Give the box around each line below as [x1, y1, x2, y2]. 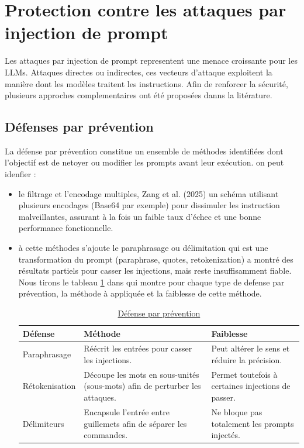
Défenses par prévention [5, 118, 154, 136]
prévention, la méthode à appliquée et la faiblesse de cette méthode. [18, 287, 262, 299]
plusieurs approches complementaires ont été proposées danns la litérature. [5, 89, 272, 101]
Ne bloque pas [211, 405, 262, 418]
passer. [211, 391, 236, 404]
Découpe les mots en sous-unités [84, 368, 199, 380]
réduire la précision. [211, 354, 282, 366]
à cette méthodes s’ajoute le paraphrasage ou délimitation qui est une [18, 242, 268, 254]
